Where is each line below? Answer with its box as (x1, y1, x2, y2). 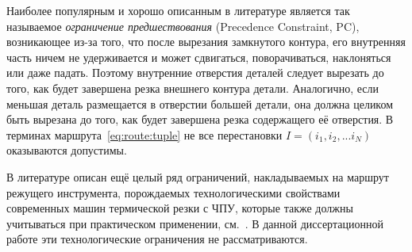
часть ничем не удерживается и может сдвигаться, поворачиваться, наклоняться (6, 48, 391, 65)
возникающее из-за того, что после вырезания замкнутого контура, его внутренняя (6, 33, 406, 50)
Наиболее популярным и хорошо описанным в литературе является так (6, 2, 350, 18)
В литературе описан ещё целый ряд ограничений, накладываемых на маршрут (6, 168, 389, 185)
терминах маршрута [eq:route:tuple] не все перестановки (6, 126, 283, 143)
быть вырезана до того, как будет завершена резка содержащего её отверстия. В (6, 111, 394, 128)
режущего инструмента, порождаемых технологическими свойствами (6, 184, 341, 200)
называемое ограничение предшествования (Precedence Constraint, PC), (6, 17, 360, 34)
